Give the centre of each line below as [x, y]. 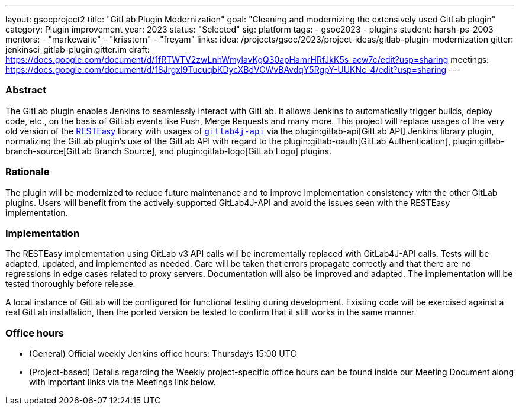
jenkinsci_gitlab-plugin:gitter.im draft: [78, 49]
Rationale [28, 172]
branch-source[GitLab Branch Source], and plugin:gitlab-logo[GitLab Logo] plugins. [168, 151]
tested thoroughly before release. [70, 284]
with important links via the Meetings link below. [123, 382]
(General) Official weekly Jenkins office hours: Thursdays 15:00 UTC [163, 353]
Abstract [26, 90]
